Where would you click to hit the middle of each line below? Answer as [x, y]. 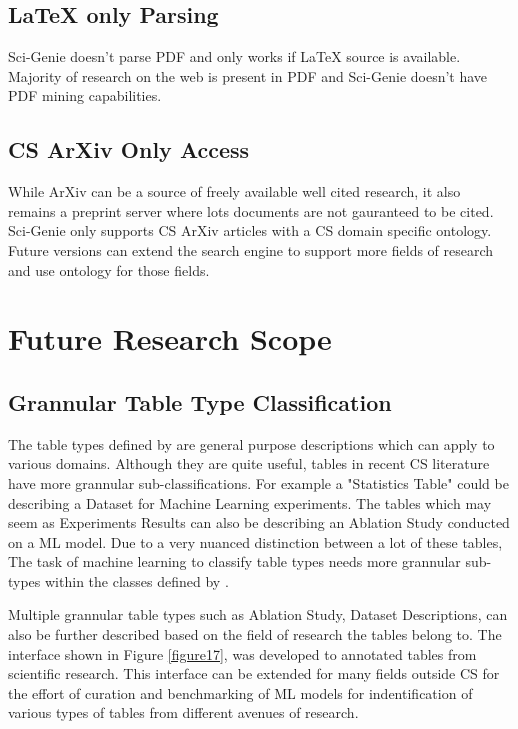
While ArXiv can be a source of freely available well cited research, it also [234, 191]
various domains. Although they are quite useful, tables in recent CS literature [249, 463]
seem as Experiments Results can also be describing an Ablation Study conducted [259, 522]
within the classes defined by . [137, 580]
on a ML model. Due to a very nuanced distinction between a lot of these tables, [255, 541]
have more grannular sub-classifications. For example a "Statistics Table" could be [258, 482]
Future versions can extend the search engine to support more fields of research [251, 249]
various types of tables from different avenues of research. [183, 712]
